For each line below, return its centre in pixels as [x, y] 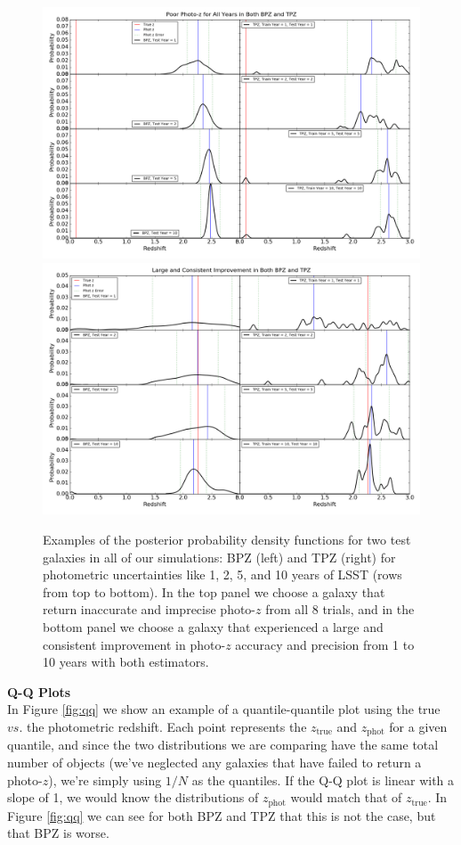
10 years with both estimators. [126, 662]
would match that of [346, 797]
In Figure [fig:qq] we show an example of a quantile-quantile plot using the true [224, 709]
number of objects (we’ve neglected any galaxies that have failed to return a [214, 762]
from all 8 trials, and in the [340, 609]
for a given [418, 726]
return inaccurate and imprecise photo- [150, 609]
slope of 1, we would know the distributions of [133, 797]
